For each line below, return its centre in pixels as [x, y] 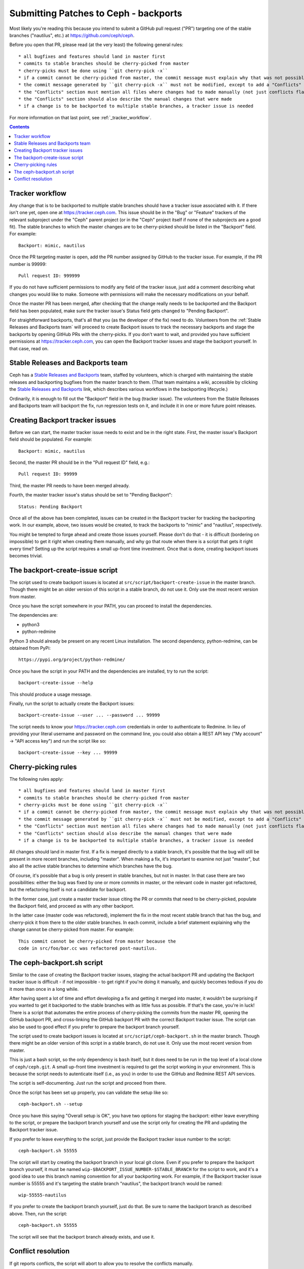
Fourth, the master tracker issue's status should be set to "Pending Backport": [91, 495]
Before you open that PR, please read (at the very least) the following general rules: [96, 45]
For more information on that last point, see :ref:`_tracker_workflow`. [80, 117]
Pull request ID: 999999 [49, 276]
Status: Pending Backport [51, 507]
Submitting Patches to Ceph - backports [96, 13]
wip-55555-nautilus [43, 1195]
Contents [20, 127]
